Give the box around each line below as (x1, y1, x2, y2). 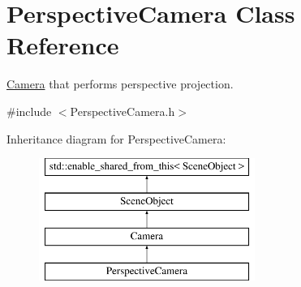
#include (6, 102, 52, 119)
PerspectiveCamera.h (70, 102, 175, 119)
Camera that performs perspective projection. (6, 75, 234, 92)
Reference (6, 28, 119, 62)
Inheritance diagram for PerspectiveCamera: (6, 130, 226, 147)
